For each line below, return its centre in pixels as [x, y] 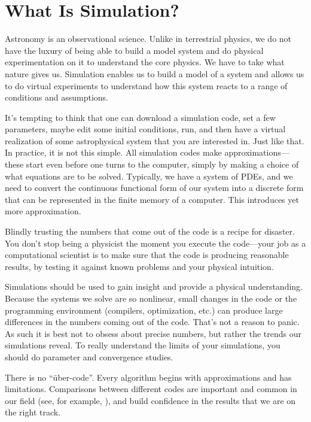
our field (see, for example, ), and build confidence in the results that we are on [150, 400]
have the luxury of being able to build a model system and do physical [134, 50]
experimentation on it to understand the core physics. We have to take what [145, 62]
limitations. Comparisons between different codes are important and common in [151, 389]
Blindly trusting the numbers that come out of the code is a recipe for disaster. [150, 231]
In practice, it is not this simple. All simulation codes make [113, 152]
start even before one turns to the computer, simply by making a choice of [162, 164]
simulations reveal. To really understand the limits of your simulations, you [143, 345]
